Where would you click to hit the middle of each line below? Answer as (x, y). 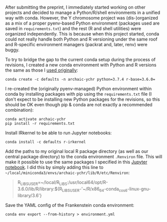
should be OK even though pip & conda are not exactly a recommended (79, 104)
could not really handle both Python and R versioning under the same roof (81, 39)
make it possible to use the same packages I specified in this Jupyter (76, 162)
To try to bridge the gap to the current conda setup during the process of (80, 59)
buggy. (12, 50)
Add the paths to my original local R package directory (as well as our (77, 151)
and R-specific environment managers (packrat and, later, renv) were (76, 44)
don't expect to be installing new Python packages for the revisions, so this (82, 99)
